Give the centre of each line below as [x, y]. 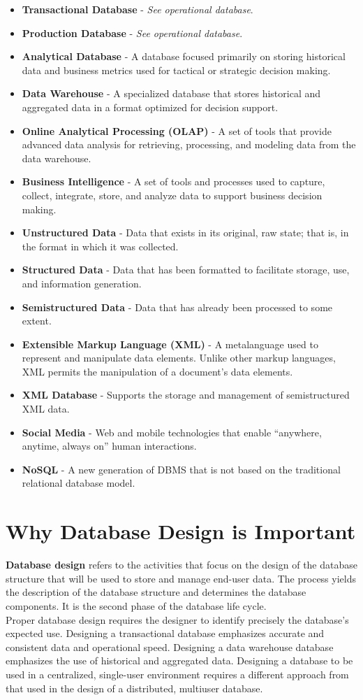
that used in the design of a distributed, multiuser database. [134, 688]
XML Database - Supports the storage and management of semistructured [186, 395]
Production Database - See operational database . [132, 33]
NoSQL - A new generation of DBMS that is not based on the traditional [181, 469]
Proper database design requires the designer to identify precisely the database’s [177, 619]
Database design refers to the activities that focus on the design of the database [181, 565]
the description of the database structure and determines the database [156, 592]
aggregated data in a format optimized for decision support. [150, 107]
